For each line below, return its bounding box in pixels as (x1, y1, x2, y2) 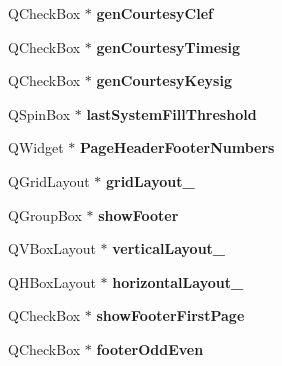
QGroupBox (8, 204, 82, 225)
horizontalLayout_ (112, 271, 244, 292)
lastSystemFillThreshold (86, 103, 257, 124)
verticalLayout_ (112, 238, 226, 259)
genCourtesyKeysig (96, 70, 232, 91)
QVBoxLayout (8, 238, 96, 259)
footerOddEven (96, 338, 204, 359)
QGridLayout (8, 170, 90, 191)
